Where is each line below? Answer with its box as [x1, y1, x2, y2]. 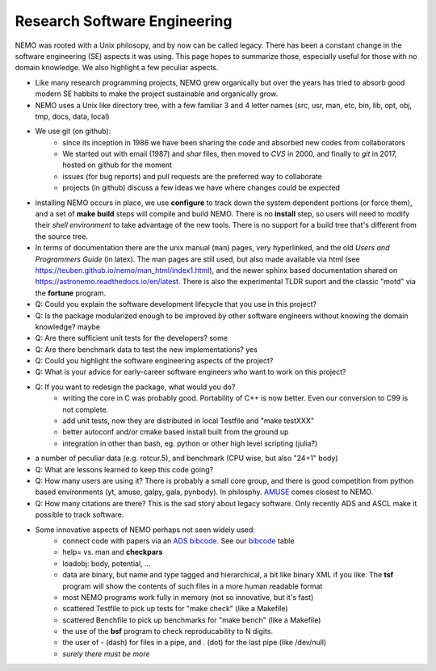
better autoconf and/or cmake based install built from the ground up [62, 427, 289, 437]
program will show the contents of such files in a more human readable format [62, 581, 323, 591]
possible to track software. [35, 510, 124, 520]
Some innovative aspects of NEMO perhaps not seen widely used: [35, 525, 256, 535]
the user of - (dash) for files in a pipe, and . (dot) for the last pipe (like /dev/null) [62, 638, 327, 648]
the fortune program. [35, 287, 107, 298]
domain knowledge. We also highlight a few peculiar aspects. [15, 63, 219, 73]
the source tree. [35, 231, 89, 241]
